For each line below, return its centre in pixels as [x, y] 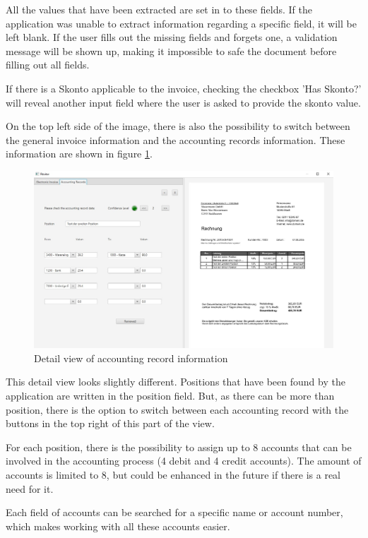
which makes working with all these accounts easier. [118, 526]
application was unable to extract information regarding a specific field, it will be [181, 23]
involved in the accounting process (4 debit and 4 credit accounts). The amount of [184, 461]
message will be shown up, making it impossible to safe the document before [171, 50]
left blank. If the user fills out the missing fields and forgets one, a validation [172, 37]
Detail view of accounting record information [131, 358]
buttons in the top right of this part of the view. [110, 423]
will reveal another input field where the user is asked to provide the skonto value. [183, 102]
